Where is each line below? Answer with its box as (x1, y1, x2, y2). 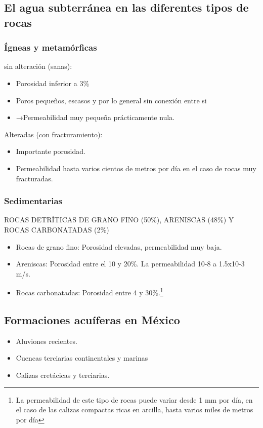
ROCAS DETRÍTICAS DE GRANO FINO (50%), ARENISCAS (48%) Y (4, 214, 234, 225)
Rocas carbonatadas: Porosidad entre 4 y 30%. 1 (16, 286, 163, 297)
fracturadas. (16, 173, 53, 183)
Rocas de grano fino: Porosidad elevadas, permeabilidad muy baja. (16, 241, 222, 252)
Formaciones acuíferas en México (4, 312, 180, 327)
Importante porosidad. (16, 146, 85, 157)
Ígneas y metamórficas (4, 41, 97, 54)
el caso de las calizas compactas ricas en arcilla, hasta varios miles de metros (16, 404, 253, 415)
